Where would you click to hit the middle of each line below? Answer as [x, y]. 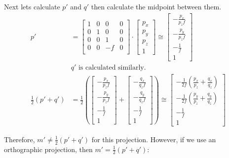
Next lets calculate [32, 6]
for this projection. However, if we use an [154, 139]
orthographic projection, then [48, 149]
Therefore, [19, 139]
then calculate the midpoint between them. [156, 6]
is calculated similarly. [112, 68]
